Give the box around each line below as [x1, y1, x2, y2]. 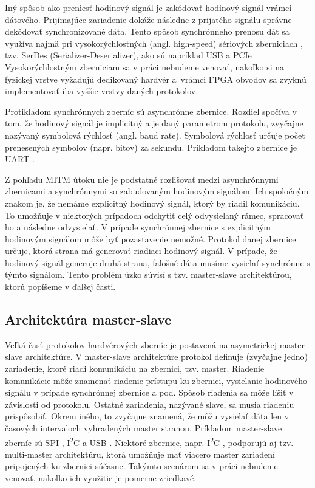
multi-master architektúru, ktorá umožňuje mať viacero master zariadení [5, 447, 275, 460]
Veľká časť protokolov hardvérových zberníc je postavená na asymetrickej [5, 338, 277, 351]
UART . [5, 153, 35, 165]
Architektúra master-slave [5, 310, 172, 329]
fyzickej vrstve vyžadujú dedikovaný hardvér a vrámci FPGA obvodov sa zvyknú [5, 72, 307, 85]
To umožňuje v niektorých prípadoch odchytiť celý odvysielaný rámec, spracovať [5, 208, 304, 221]
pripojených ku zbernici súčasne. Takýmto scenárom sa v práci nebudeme [5, 459, 278, 472]
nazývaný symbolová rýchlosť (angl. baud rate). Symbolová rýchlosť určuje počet [5, 128, 305, 141]
